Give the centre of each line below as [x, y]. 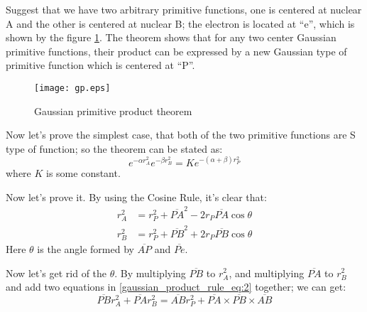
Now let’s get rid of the [56, 273]
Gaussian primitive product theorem [113, 111]
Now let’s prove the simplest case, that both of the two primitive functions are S [181, 135]
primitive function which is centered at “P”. [100, 65]
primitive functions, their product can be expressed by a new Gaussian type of [176, 51]
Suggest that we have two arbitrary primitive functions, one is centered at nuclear [184, 9]
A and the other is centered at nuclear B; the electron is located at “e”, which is [180, 23]
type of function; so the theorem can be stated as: [114, 148]
